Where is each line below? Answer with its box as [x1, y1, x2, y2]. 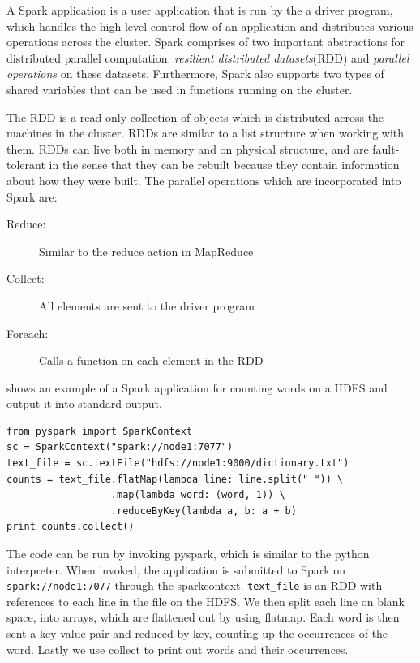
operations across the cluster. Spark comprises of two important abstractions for [6, 33, 405, 50]
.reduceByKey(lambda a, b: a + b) [110, 505, 297, 517]
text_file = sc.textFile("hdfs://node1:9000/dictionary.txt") [6, 457, 349, 470]
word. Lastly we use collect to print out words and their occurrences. [6, 640, 349, 657]
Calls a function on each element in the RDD [39, 352, 264, 369]
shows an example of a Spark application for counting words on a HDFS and [6, 379, 388, 396]
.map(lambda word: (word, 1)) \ [110, 489, 285, 501]
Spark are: [6, 188, 58, 205]
